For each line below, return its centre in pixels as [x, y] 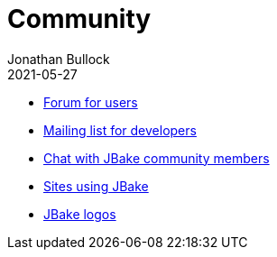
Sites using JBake [96, 186]
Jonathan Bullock [59, 59]
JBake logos [80, 214]
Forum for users [91, 102]
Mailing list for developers [120, 130]
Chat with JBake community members [157, 158]
